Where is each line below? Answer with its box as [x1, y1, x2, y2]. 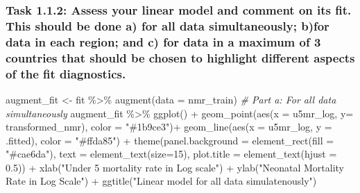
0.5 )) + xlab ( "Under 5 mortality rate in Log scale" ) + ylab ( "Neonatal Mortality [6, 160, 345, 174]
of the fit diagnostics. [6, 65, 126, 82]
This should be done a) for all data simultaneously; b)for [6, 17, 329, 34]
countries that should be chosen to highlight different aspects [6, 49, 355, 66]
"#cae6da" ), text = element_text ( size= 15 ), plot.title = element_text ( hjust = [6, 146, 337, 161]
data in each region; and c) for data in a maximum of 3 [6, 33, 321, 50]
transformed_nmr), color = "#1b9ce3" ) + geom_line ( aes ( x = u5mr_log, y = [6, 119, 332, 134]
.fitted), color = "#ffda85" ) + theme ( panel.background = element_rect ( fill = [6, 133, 334, 147]
